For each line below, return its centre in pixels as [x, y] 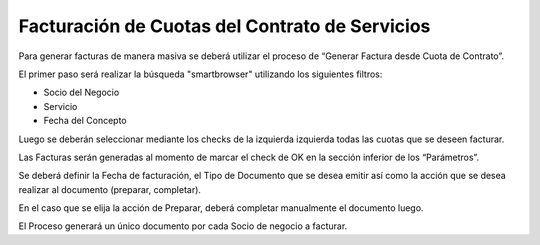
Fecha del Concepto [85, 121]
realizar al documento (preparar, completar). [110, 189]
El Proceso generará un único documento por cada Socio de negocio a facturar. [183, 226]
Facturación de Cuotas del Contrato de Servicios [224, 26]
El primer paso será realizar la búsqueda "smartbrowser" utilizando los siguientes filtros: [200, 74]
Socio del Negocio [81, 92]
